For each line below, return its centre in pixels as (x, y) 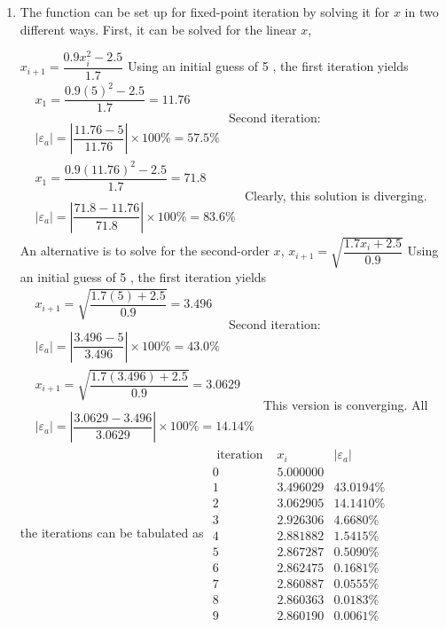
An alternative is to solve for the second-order (145, 251)
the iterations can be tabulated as (112, 533)
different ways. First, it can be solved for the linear (158, 29)
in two (422, 12)
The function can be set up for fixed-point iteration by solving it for (205, 12)
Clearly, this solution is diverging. (336, 196)
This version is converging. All (345, 404)
